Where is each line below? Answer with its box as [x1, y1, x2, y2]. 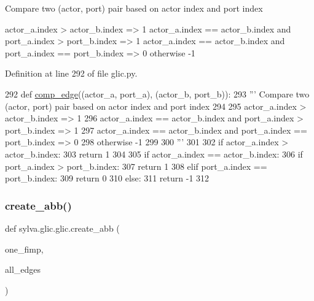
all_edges [5, 263, 41, 276]
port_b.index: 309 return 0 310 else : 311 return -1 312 [5, 172, 210, 185]
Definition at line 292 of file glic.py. [5, 67, 138, 80]
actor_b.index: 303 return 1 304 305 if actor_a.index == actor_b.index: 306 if [5, 147, 303, 160]
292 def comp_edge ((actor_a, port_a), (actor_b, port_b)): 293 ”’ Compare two [5, 87, 310, 100]
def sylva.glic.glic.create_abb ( [5, 221, 120, 234]
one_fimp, [5, 242, 44, 255]
